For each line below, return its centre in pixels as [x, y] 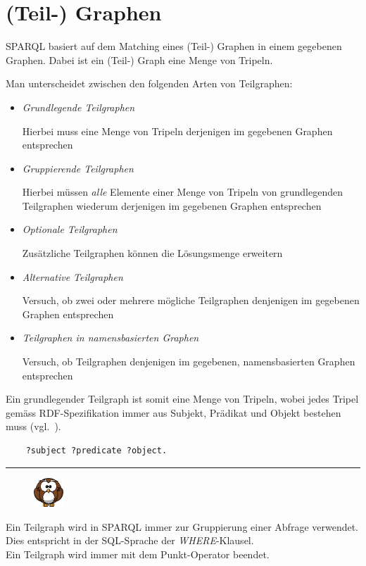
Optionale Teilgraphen [70, 229]
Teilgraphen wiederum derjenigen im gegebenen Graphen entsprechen [172, 205]
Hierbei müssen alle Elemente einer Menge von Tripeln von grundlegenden [182, 192]
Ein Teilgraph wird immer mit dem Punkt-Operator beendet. [138, 554]
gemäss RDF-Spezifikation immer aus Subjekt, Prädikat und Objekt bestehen [173, 412]
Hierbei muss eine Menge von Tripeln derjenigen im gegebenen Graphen [177, 131]
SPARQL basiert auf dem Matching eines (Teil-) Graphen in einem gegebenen [174, 46]
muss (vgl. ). [33, 426]
